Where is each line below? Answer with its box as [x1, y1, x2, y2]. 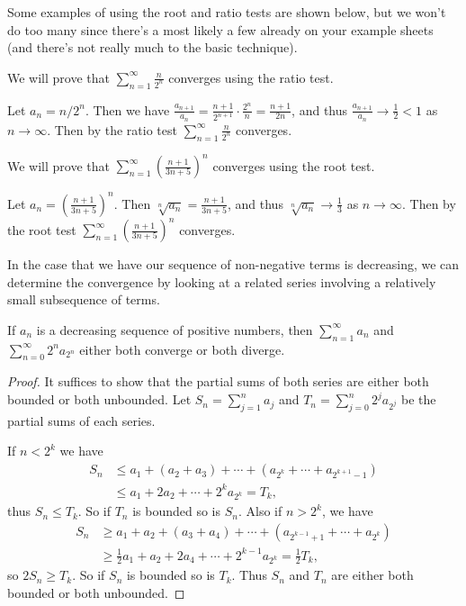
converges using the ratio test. [168, 68, 334, 86]
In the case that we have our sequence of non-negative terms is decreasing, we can [7, 255, 460, 274]
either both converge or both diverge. [79, 339, 285, 358]
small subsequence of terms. [7, 290, 160, 309]
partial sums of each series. [7, 411, 156, 430]
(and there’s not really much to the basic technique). [7, 38, 298, 57]
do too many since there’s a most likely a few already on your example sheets [7, 20, 434, 39]
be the [401, 390, 436, 409]
